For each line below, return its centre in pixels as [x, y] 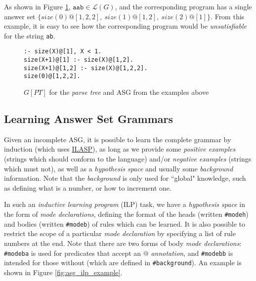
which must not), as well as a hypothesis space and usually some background [119, 168]
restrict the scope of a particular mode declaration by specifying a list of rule [120, 233]
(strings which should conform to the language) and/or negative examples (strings [128, 159]
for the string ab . [30, 35]
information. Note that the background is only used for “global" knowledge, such [125, 178]
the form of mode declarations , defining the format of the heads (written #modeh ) [126, 214]
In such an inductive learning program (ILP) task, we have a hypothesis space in [125, 204]
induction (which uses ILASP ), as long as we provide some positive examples [120, 149]
